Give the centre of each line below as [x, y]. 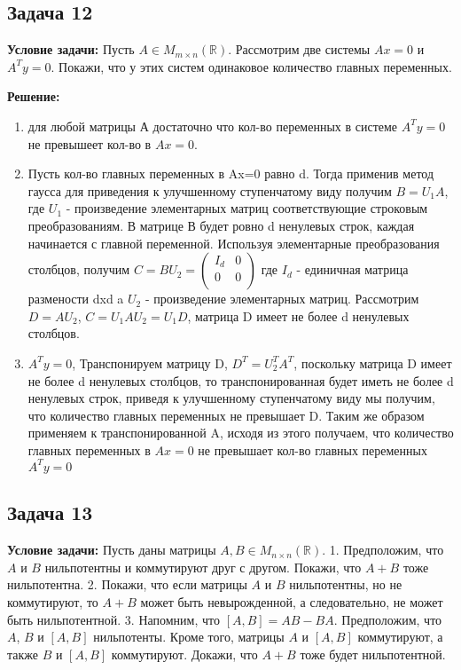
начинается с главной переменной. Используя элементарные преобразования [234, 243]
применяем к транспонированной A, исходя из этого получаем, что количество [241, 433]
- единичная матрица [352, 269]
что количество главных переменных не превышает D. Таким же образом [226, 415]
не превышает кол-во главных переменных [313, 449]
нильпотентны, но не [346, 584]
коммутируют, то [53, 601]
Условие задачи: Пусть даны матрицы [112, 550]
